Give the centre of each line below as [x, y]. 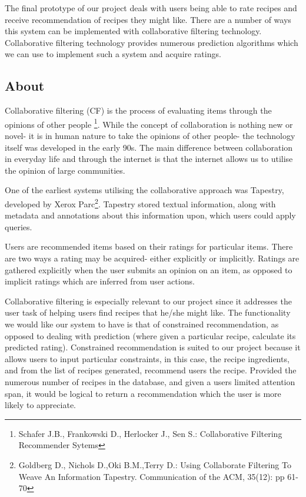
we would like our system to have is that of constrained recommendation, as [142, 324]
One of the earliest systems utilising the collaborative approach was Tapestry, [144, 190]
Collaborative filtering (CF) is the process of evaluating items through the [138, 110]
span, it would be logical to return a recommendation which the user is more [143, 393]
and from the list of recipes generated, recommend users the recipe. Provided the [151, 370]
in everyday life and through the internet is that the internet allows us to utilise [149, 159]
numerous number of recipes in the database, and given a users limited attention [150, 381]
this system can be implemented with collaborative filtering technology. [133, 31]
